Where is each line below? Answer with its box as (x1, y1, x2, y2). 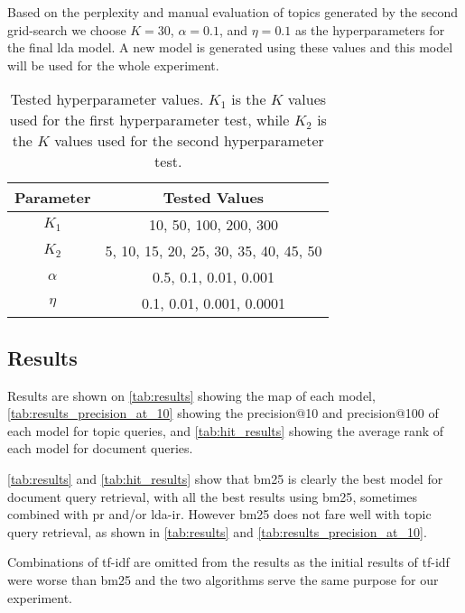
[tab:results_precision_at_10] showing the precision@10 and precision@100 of (7, 404, 439, 423)
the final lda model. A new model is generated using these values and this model (7, 38, 453, 57)
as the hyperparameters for (294, 20, 445, 39)
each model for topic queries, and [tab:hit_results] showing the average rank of (7, 421, 444, 440)
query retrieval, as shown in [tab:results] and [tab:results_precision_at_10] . (7, 522, 427, 541)
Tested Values (163, 187, 265, 209)
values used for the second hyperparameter (54, 130, 324, 152)
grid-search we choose (7, 20, 126, 39)
